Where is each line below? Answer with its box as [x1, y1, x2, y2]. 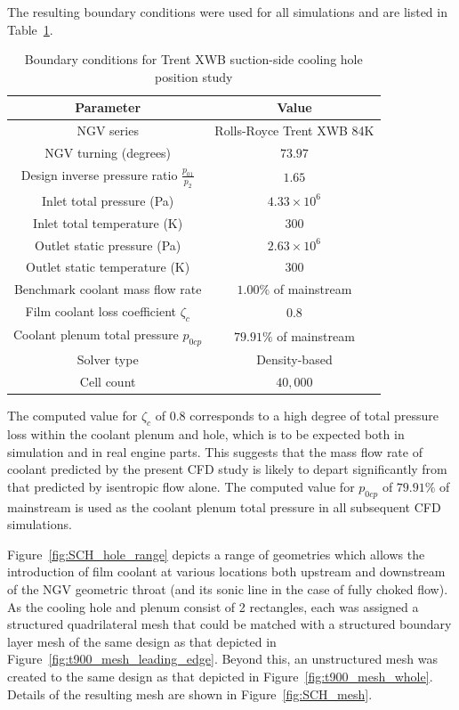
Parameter [75, 98, 141, 117]
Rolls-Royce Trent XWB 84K [214, 121, 374, 140]
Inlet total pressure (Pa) [42, 191, 174, 209]
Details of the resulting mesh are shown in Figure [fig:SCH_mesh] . [7, 684, 373, 703]
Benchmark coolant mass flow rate [13, 280, 202, 298]
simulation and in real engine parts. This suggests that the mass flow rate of [7, 442, 423, 461]
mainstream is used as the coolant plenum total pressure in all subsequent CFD [7, 497, 441, 516]
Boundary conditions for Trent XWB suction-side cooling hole [24, 50, 363, 69]
